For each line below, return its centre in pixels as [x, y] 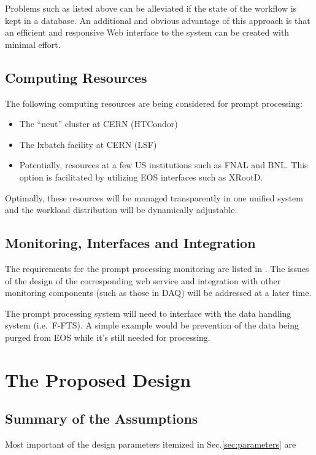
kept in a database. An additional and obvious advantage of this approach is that [158, 20]
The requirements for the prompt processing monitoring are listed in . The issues [157, 268]
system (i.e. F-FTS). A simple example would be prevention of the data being [152, 325]
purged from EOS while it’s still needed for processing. [108, 337]
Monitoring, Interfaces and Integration [130, 243]
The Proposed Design [98, 379]
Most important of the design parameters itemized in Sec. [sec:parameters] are [151, 444]
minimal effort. [33, 44]
